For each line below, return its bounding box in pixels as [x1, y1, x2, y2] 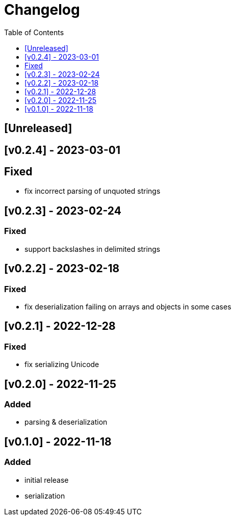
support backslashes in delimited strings [24, 244, 161, 253]
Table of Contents [4, 28, 64, 37]
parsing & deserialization [24, 418, 108, 427]
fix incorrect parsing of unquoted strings [24, 187, 161, 196]
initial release [24, 475, 69, 484]
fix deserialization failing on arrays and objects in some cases [24, 302, 231, 311]
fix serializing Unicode [24, 360, 99, 369]
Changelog [4, 1, 80, 18]
